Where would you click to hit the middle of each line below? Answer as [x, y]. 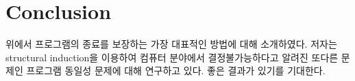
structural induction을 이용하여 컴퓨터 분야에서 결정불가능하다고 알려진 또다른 [172, 57]
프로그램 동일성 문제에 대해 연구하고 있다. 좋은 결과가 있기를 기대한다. [176, 70]
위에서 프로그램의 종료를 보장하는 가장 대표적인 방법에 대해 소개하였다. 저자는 [171, 44]
